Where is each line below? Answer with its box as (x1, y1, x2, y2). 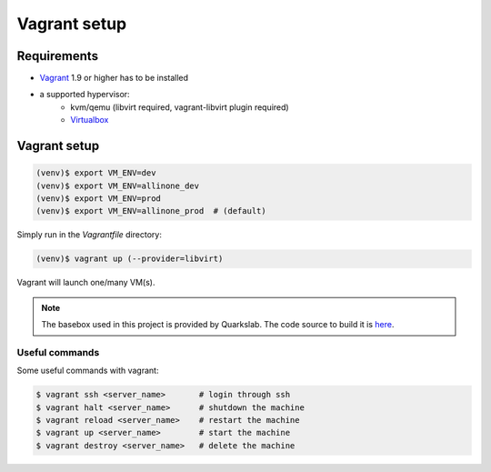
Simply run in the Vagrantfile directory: (16, 229, 163, 240)
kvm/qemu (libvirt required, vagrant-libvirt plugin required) (70, 101, 290, 113)
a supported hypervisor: (39, 89, 131, 100)
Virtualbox (70, 115, 109, 126)
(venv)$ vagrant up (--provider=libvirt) (35, 254, 224, 264)
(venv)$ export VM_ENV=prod (35, 194, 161, 204)
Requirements (16, 48, 99, 64)
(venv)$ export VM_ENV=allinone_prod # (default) (35, 206, 267, 216)
